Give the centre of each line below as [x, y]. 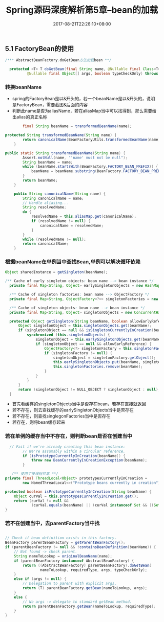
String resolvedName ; [45, 207]
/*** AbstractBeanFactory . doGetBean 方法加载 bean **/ [58, 60]
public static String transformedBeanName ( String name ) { [65, 153]
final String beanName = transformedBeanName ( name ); [77, 126]
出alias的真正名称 [30, 117]
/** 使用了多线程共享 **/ [35, 474]
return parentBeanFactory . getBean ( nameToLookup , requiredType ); [89, 606]
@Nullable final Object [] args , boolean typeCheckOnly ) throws [92, 74]
